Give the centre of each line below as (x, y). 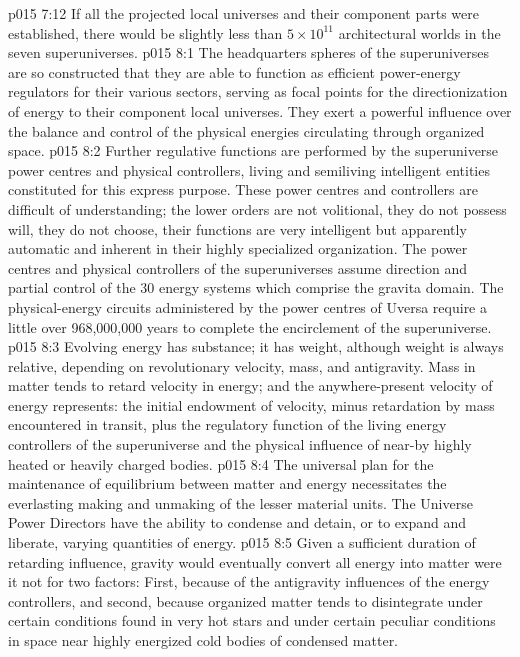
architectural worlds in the (419, 32)
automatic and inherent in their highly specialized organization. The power (238, 248)
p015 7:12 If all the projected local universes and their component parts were (243, 13)
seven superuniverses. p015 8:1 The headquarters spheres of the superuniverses (248, 52)
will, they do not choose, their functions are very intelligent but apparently (237, 228)
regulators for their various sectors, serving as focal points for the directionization (258, 91)
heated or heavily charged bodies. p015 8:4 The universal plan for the (221, 463)
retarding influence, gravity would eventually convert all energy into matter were (255, 561)
